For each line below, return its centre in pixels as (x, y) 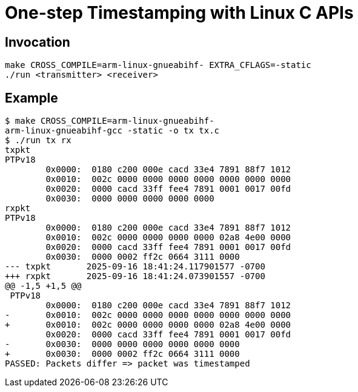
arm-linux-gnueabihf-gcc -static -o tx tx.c (112, 131)
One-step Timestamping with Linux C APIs (179, 13)
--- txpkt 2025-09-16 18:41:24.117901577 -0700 (135, 267)
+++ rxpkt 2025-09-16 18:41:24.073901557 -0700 (135, 276)
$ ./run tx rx (38, 140)
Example (31, 98)
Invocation (38, 42)
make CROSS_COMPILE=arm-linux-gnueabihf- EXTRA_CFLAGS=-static (158, 65)
